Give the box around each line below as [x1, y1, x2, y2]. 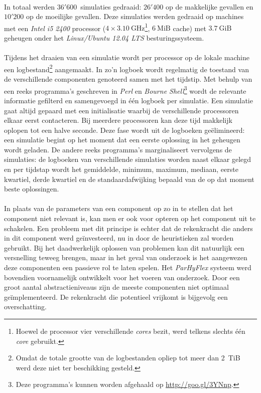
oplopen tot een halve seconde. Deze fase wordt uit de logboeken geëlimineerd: [4, 124, 245, 135]
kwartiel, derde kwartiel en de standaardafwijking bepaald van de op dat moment [4, 173, 254, 184]
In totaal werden [4, 1, 55, 12]
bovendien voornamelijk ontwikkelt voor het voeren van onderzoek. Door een [4, 272, 240, 282]
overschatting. [4, 301, 47, 312]
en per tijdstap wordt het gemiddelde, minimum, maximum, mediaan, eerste [4, 164, 238, 174]
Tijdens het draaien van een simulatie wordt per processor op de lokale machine [4, 52, 249, 63]
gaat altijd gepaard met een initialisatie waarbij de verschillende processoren [4, 105, 239, 115]
